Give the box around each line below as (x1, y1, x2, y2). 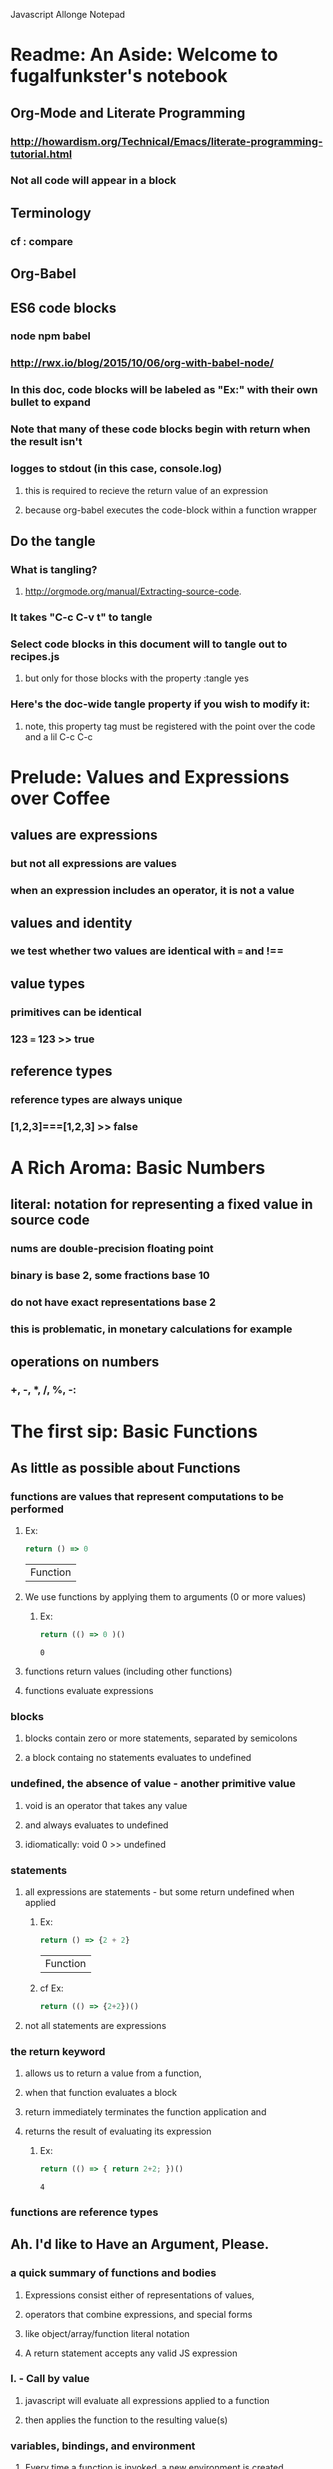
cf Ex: (39, 1982, 64, 1994)
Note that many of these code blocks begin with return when (10, 422, 311, 436)
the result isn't (10, 435, 83, 449)
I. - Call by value (10, 2372, 90, 2386)
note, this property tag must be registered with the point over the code (24, 720, 316, 732)
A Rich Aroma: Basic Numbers (10, 1157, 266, 1179)
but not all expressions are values (10, 857, 177, 871)
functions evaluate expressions (24, 1685, 154, 1697)
